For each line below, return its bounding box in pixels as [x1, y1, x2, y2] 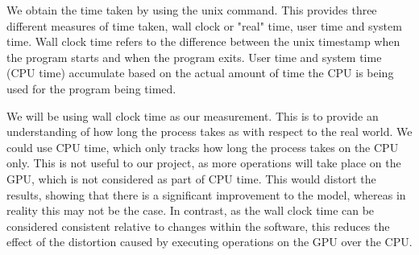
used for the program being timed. [6, 80, 176, 97]
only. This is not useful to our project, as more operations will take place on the [6, 154, 401, 171]
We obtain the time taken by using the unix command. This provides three [6, 2, 377, 18]
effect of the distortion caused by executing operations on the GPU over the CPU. [6, 233, 413, 250]
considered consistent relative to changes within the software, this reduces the [6, 217, 390, 234]
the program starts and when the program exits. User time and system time [6, 48, 382, 65]
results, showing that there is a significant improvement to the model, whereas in [6, 186, 406, 203]
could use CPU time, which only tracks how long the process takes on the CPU [6, 138, 399, 155]
